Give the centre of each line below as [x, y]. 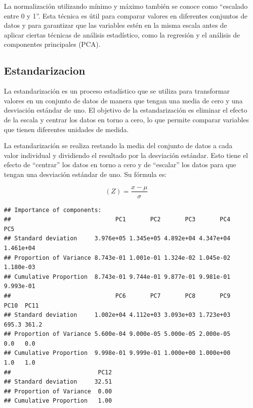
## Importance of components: [53, 210]
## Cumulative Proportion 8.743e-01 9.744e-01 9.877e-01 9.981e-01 [117, 277]
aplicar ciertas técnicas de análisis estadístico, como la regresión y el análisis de [122, 34]
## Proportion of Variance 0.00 [58, 391]
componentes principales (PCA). [52, 44]
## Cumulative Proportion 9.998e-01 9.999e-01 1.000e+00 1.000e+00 [117, 353]
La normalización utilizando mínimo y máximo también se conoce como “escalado [126, 6]
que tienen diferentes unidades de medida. [66, 129]
